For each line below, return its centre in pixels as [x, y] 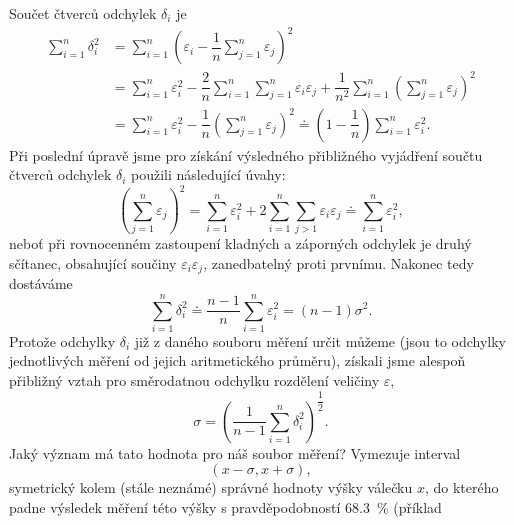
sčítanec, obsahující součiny [93, 262]
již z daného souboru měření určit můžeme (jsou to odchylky [320, 340]
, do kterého [461, 487]
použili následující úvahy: [208, 174]
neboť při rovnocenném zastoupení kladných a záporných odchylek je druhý [240, 243]
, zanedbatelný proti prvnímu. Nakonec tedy [338, 262]
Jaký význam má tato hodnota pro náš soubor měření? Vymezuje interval [235, 452]
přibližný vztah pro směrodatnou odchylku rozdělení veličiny [194, 380]
